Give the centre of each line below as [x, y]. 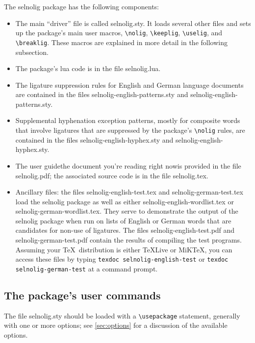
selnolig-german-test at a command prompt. [87, 268]
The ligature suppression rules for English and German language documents [129, 85]
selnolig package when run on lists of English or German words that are [123, 220]
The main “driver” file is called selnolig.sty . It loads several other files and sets [133, 23]
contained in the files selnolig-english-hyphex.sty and [94, 139]
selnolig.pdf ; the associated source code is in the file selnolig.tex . [112, 175]
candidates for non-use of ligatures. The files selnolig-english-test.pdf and [125, 230]
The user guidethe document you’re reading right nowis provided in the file [128, 165]
